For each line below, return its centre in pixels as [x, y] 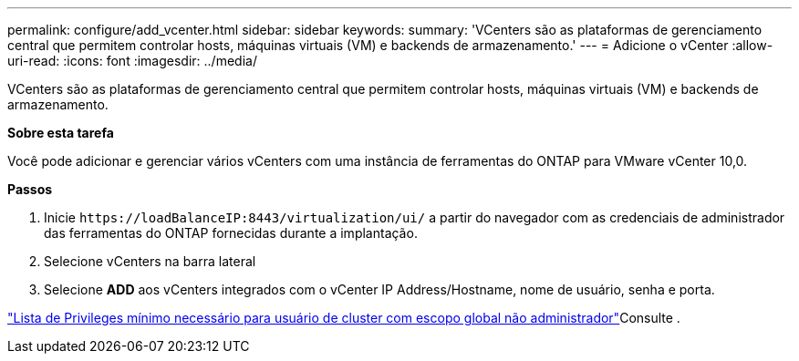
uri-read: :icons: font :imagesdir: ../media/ [132, 61]
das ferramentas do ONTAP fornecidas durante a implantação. [231, 233]
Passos [30, 189]
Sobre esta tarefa [61, 133]
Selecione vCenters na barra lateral [150, 261]
